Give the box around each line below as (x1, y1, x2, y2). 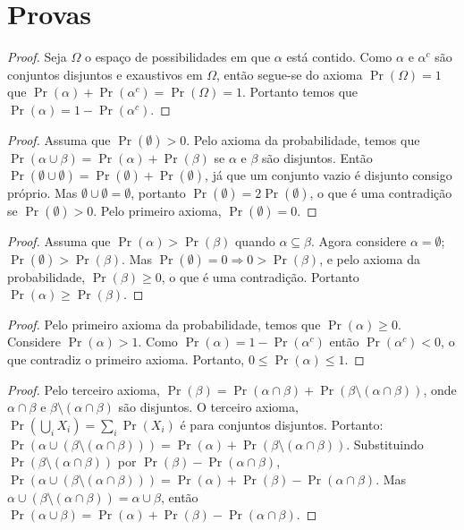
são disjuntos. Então (262, 148, 373, 167)
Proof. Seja (7, 47, 67, 66)
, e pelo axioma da (319, 249, 420, 268)
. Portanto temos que (242, 82, 359, 101)
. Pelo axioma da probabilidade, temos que (186, 130, 420, 149)
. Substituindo (346, 434, 424, 453)
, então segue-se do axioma (216, 64, 363, 83)
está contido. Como (286, 47, 392, 66)
